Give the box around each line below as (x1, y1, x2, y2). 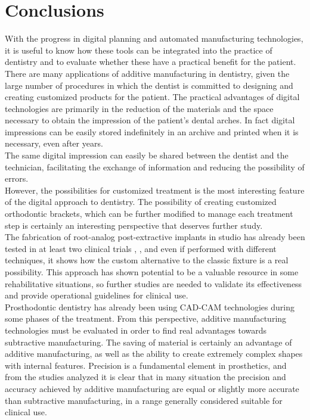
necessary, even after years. (5, 137, 103, 150)
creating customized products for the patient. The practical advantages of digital (5, 91, 300, 103)
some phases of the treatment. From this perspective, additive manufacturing (5, 312, 287, 325)
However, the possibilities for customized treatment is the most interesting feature (5, 183, 305, 196)
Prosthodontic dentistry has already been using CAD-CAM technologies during (5, 300, 294, 313)
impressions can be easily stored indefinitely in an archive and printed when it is (5, 125, 299, 138)
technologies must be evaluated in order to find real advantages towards (5, 323, 267, 336)
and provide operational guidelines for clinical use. (5, 289, 188, 301)
